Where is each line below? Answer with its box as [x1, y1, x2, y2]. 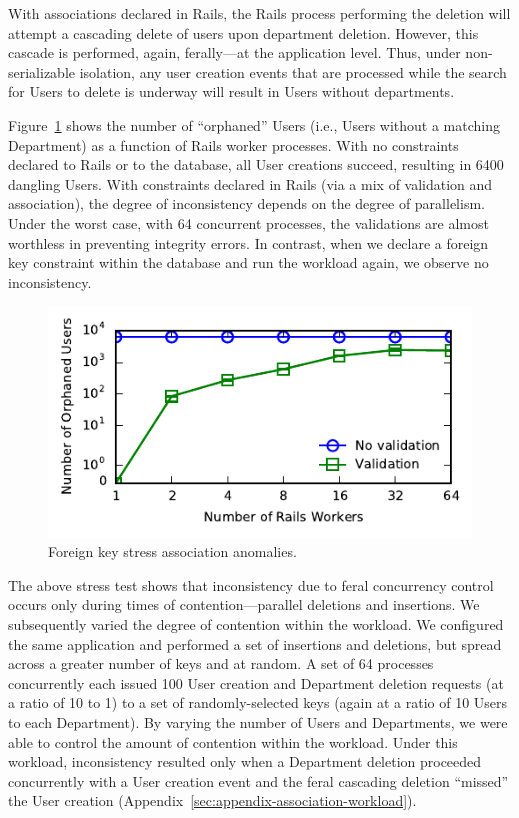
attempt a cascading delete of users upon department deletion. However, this [8, 22, 479, 43]
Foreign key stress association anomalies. [48, 541, 297, 562]
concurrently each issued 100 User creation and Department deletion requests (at [8, 672, 504, 693]
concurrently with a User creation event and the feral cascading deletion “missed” [8, 770, 509, 791]
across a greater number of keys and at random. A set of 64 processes [8, 653, 434, 674]
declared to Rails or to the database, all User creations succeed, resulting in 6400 [8, 154, 504, 175]
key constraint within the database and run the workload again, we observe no [8, 252, 489, 273]
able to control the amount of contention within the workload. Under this [8, 731, 458, 752]
